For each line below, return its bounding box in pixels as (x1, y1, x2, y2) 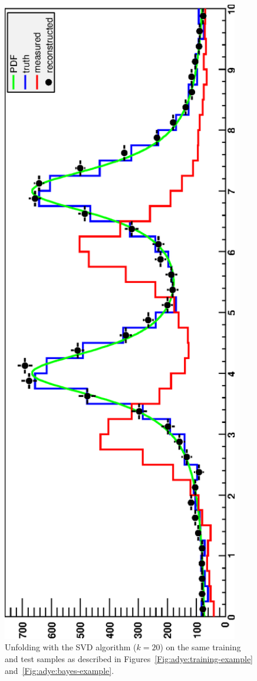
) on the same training (160, 641, 241, 653)
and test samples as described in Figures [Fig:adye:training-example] (5, 652, 253, 664)
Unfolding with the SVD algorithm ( (5, 641, 137, 653)
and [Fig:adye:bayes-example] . (5, 664, 114, 676)
